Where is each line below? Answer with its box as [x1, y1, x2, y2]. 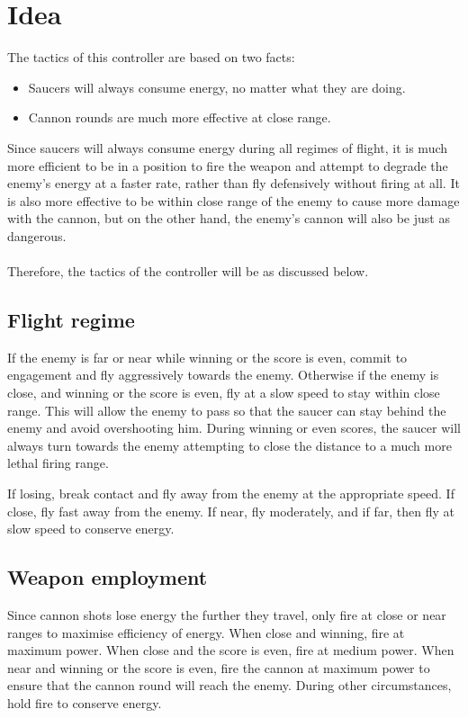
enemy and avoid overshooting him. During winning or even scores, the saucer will [7, 418, 461, 437]
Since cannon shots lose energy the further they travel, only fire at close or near [7, 606, 446, 624]
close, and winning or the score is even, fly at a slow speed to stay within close [7, 383, 440, 402]
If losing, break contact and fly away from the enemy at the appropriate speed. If [7, 484, 454, 503]
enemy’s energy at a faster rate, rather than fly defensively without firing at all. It [7, 174, 460, 193]
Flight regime [7, 306, 135, 334]
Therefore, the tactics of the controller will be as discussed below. [7, 262, 369, 281]
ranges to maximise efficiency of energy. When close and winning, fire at [7, 623, 405, 642]
